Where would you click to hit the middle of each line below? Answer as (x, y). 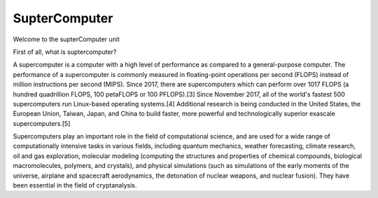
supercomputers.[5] (42, 123)
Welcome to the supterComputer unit (66, 39)
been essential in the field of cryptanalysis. (75, 185)
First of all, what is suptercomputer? (65, 52)
